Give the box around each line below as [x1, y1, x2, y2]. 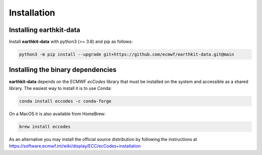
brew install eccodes [19, 124, 71, 129]
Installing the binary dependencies [9, 66, 116, 74]
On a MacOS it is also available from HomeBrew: [9, 111, 106, 117]
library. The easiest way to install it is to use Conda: [9, 85, 112, 91]
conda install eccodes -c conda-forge [19, 98, 112, 104]
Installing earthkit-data [9, 26, 81, 34]
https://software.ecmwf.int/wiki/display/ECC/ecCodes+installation [9, 143, 141, 149]
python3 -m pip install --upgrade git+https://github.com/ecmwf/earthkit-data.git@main [19, 52, 234, 57]
